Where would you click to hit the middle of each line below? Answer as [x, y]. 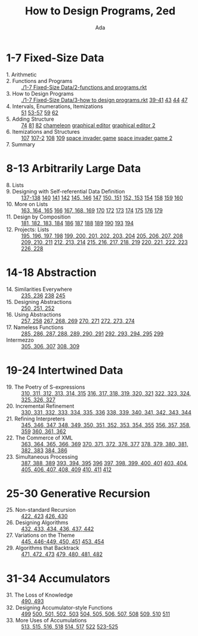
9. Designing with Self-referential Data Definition [66, 191]
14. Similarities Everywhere [39, 289]
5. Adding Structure [30, 119]
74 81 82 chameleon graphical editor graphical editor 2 [88, 125]
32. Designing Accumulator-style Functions [60, 608]
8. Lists [15, 185]
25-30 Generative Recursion [78, 493]
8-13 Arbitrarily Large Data [74, 168]
